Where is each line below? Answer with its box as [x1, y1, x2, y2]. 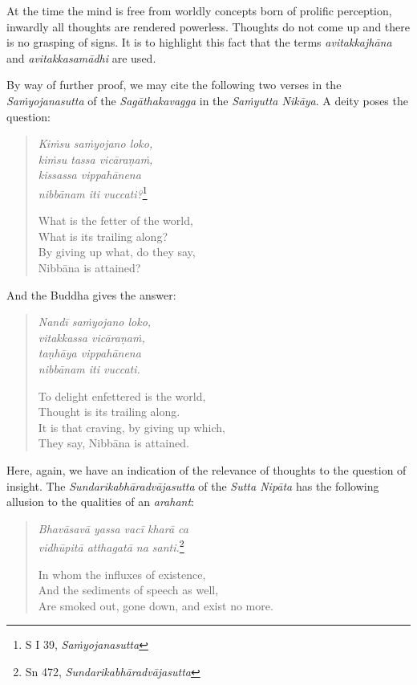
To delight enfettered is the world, [38, 387, 206, 404]
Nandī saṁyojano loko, [38, 313, 152, 330]
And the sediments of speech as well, [38, 581, 219, 598]
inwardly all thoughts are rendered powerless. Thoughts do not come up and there [6, 18, 410, 35]
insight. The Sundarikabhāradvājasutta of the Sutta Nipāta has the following [6, 477, 379, 494]
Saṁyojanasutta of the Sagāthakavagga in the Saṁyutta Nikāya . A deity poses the [6, 92, 408, 108]
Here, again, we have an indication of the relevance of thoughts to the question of [6, 461, 407, 478]
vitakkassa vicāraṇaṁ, [38, 328, 145, 345]
